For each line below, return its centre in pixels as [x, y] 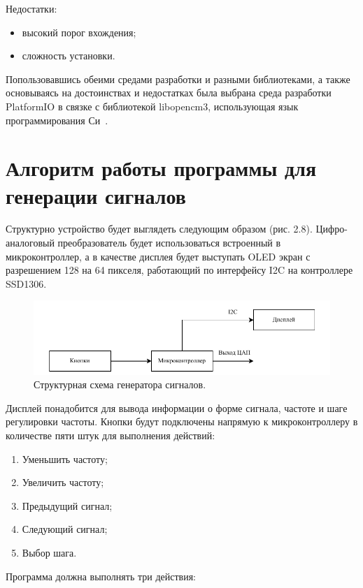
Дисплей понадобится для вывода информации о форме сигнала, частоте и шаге [177, 407]
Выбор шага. [49, 552]
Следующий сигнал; [65, 529]
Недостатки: [31, 8]
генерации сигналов [96, 195]
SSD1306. [26, 283]
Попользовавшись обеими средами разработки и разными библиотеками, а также [178, 79]
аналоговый [30, 243]
